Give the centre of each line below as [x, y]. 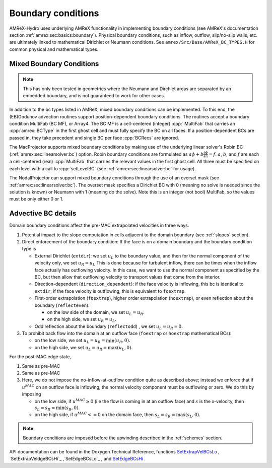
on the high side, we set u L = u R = [71, 348]
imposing [31, 394]
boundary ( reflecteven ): [62, 305]
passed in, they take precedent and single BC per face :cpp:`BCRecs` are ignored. [94, 138]
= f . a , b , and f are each [234, 154]
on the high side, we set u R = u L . [82, 320]
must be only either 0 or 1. [36, 199]
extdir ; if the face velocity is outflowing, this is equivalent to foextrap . [110, 291]
